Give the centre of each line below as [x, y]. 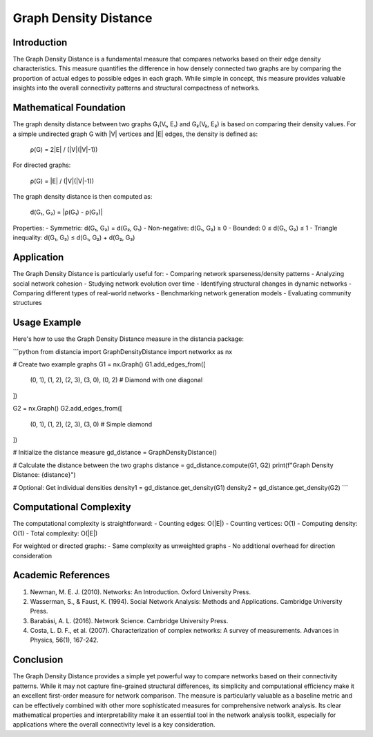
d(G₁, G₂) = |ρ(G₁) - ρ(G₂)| [66, 212]
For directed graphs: [42, 165]
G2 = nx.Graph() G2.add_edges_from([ [67, 409]
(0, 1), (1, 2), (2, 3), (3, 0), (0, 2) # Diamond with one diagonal [116, 380]
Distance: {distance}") [44, 475]
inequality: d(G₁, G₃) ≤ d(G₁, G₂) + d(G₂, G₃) [74, 237]
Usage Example [47, 323]
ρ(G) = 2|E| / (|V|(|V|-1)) [64, 149]
